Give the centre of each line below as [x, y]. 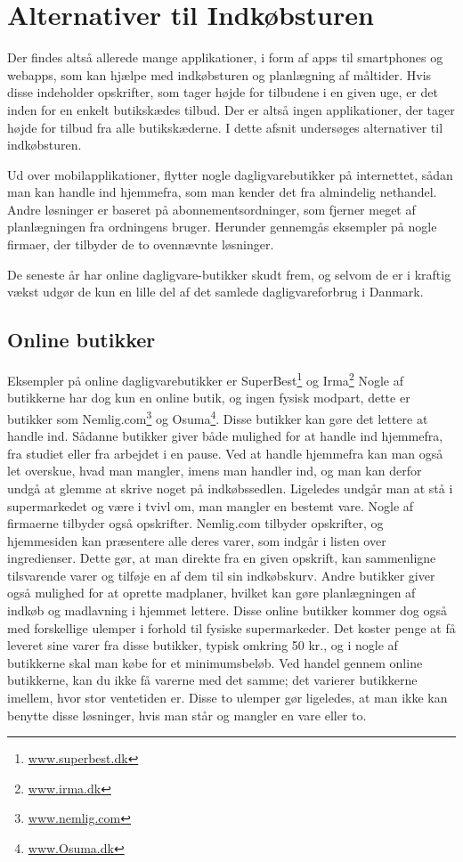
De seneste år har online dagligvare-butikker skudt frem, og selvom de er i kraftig [229, 274]
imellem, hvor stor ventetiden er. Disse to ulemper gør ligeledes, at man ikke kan [227, 698]
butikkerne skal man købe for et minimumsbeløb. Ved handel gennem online [215, 662]
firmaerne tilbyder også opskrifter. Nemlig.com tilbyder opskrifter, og [195, 523]
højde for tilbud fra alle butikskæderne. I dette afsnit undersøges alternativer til [225, 127]
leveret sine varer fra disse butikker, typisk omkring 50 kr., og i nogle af [203, 645]
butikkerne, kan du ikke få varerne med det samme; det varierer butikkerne [212, 680]
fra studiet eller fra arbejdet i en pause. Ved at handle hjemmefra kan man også [225, 453]
